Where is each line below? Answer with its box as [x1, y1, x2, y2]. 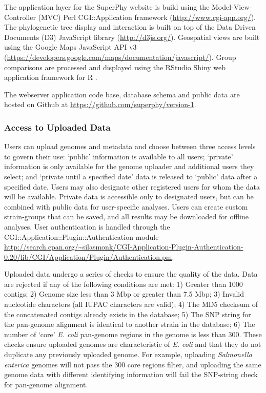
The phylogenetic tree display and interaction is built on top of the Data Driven [4, 22, 256, 32]
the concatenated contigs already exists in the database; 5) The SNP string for [4, 308, 251, 319]
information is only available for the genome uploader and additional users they [4, 161, 254, 172]
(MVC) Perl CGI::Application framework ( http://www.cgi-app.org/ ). [38, 11, 256, 22]
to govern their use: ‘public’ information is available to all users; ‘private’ [4, 151, 233, 161]
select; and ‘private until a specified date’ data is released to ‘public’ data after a [4, 171, 258, 181]
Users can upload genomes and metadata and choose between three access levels [4, 141, 256, 152]
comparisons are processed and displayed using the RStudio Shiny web [4, 61, 226, 72]
